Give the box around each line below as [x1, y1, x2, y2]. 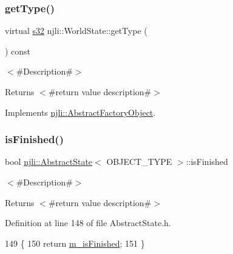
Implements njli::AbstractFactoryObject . [5, 105, 156, 118]
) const [5, 44, 31, 57]
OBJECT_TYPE [106, 155, 172, 168]
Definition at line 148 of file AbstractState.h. [5, 216, 171, 229]
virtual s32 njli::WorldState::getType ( [5, 24, 147, 37]
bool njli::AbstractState [5, 155, 93, 168]
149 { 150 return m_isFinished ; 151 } [5, 236, 145, 249]
